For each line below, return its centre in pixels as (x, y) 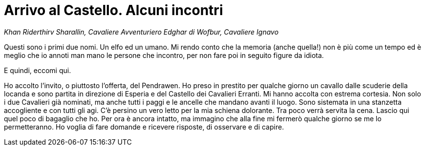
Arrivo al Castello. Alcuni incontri (114, 10)
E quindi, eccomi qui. (38, 70)
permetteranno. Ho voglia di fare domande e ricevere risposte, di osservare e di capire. (144, 127)
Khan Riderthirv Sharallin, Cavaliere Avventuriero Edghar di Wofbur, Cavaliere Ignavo (141, 32)
